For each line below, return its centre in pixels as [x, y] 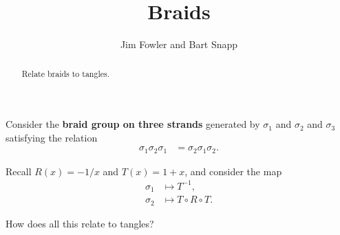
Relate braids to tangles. [65, 73]
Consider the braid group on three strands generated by [133, 124]
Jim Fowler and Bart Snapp [179, 44]
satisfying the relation [52, 137]
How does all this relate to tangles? [80, 223]
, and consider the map [233, 171]
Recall [19, 171]
